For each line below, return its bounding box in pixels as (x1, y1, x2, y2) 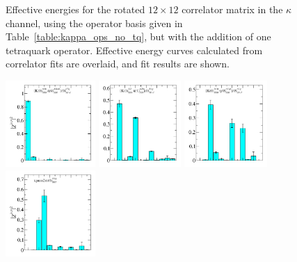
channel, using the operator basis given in (6, 15, 183, 30)
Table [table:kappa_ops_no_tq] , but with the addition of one (6, 29, 271, 44)
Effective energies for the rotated (6, 2, 145, 16)
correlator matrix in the (182, 2, 283, 16)
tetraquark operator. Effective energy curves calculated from (6, 42, 263, 57)
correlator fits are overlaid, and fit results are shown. (6, 56, 230, 71)
